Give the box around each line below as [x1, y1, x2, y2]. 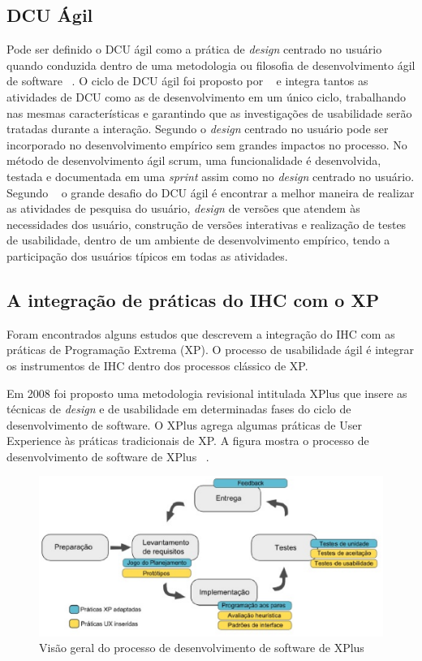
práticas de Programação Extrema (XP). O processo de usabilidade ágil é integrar [6, 341, 415, 358]
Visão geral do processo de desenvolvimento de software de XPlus [39, 639, 364, 656]
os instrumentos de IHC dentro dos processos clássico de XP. [6, 356, 308, 374]
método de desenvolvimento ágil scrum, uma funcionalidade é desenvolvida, [6, 152, 381, 169]
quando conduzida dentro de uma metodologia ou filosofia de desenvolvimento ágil [6, 56, 416, 73]
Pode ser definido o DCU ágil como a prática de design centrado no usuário [6, 41, 382, 58]
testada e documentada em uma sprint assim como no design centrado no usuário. [6, 167, 415, 184]
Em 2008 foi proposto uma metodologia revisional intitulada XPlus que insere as [6, 384, 407, 401]
